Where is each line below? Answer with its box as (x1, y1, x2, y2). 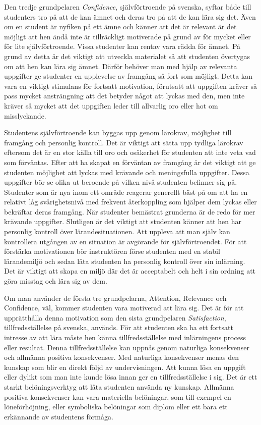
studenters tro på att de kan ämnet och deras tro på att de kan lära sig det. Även (4, 11, 256, 22)
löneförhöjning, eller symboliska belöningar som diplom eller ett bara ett (4, 401, 228, 412)
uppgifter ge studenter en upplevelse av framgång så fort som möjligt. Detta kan (4, 71, 252, 81)
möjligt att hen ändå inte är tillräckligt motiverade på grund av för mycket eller (4, 31, 251, 41)
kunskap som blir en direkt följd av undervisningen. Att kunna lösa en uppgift (4, 361, 246, 372)
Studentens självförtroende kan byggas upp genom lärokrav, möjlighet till (4, 127, 232, 138)
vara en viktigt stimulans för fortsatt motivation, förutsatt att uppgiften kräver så (4, 80, 257, 91)
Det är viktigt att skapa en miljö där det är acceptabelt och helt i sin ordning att (4, 265, 256, 276)
